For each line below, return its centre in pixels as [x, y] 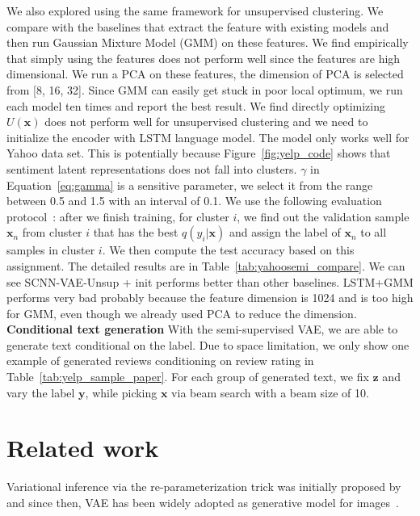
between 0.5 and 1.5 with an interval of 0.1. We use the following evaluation [194, 201]
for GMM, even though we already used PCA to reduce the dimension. [182, 313]
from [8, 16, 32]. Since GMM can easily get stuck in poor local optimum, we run [205, 89]
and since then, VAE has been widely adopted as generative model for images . [203, 502]
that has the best [136, 232]
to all [374, 232]
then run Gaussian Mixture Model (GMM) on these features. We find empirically [208, 42]
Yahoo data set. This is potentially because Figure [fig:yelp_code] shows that [199, 153]
